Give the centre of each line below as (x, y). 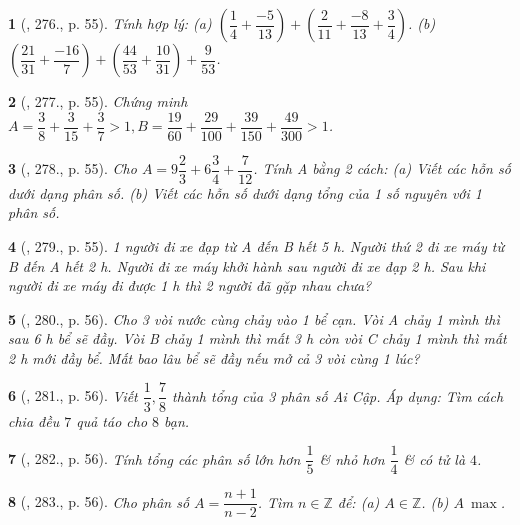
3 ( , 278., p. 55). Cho (72, 168)
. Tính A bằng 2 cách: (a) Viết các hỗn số (382, 168)
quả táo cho (112, 420)
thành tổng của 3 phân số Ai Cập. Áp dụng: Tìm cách (338, 395)
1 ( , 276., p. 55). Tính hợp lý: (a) (110, 23)
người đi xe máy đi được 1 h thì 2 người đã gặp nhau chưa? (190, 285)
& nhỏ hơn (352, 458)
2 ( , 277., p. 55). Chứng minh (98, 101)
